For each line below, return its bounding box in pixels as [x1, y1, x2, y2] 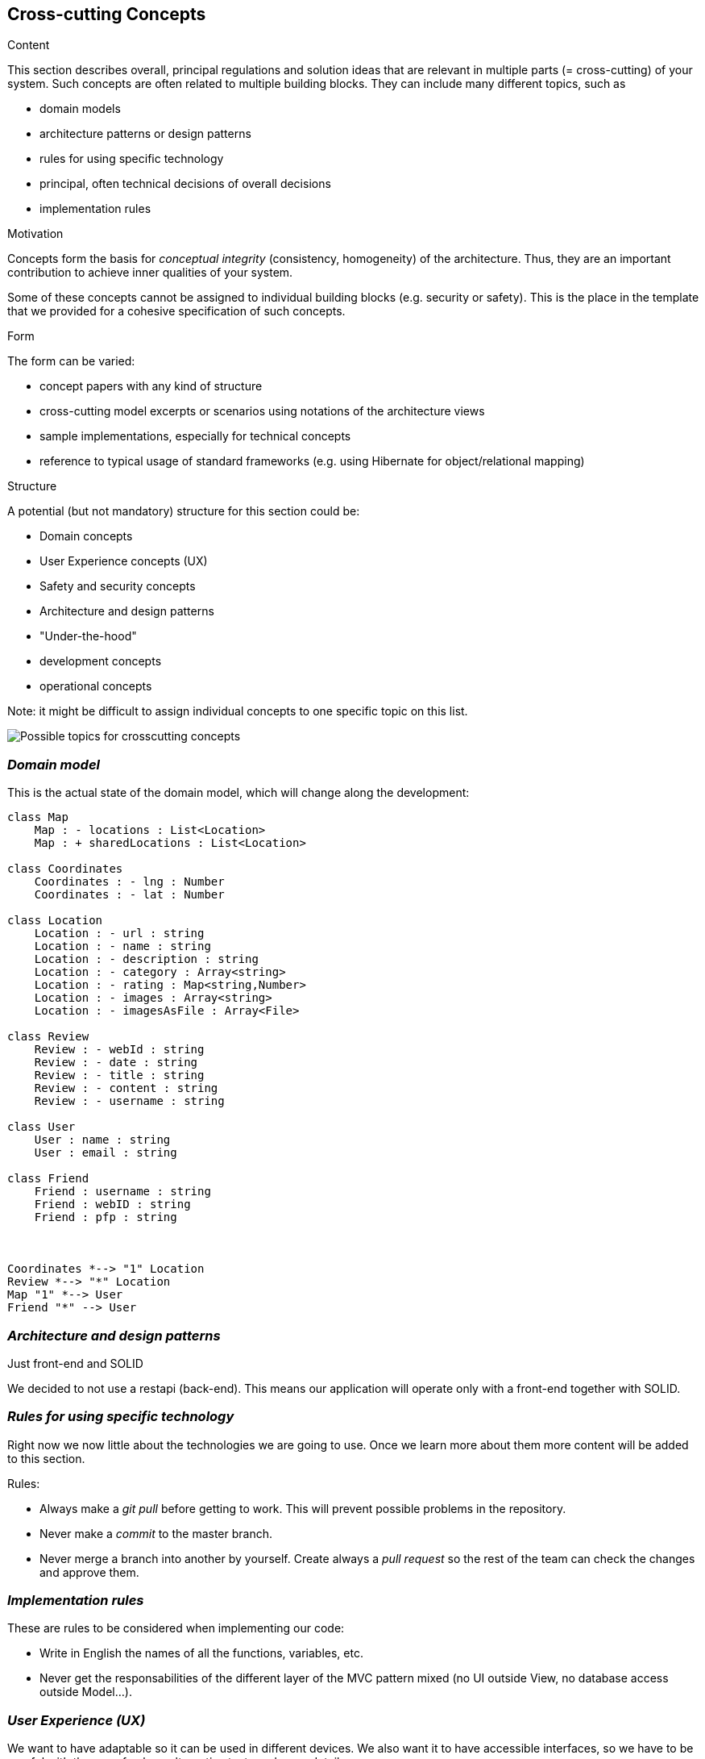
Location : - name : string [34, 940, 211, 953]
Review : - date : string [34, 1056, 198, 1069]
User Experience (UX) [7, 1711, 146, 1728]
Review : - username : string [34, 1094, 225, 1108]
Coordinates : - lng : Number [34, 875, 225, 889]
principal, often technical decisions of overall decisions [39, 177, 331, 191]
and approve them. [39, 1565, 139, 1579]
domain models [39, 102, 121, 116]
